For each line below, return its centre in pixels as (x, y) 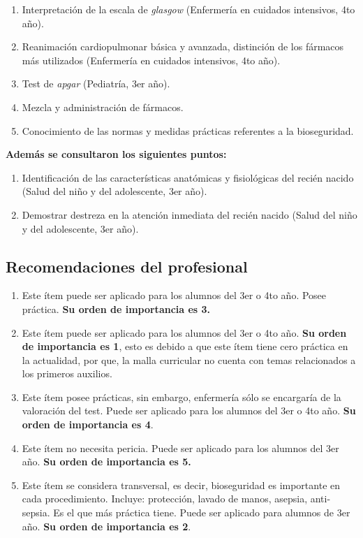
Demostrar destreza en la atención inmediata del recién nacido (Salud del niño (190, 214)
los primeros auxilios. (67, 373)
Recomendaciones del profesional (127, 266)
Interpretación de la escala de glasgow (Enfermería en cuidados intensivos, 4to (188, 9)
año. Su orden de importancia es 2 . (106, 526)
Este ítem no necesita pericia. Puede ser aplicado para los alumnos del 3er (180, 448)
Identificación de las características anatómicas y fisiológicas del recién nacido (188, 177)
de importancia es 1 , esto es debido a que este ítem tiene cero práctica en (185, 346)
